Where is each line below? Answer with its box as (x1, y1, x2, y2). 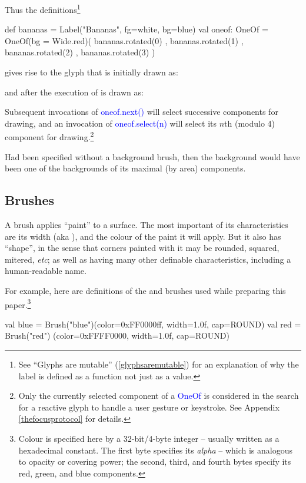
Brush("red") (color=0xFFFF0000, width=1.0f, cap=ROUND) (5, 329, 229, 342)
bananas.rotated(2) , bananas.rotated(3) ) (5, 46, 155, 58)
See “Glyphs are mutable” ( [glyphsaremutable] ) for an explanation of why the (18, 358, 299, 370)
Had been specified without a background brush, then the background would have (5, 150, 300, 163)
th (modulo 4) (224, 117, 275, 129)
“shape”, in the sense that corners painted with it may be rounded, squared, (5, 241, 280, 254)
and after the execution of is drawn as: (5, 85, 144, 98)
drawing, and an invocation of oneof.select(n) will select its (5, 117, 217, 129)
